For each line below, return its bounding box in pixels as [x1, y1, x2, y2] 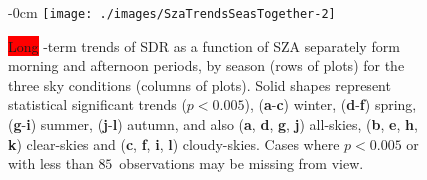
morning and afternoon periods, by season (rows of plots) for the [8, 55, 405, 76]
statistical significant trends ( [8, 94, 187, 115]
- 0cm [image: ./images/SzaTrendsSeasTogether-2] [8, 2, 336, 22]
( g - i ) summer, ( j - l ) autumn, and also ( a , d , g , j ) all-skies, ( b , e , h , [8, 114, 418, 135]
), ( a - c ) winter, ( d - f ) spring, [244, 94, 417, 115]
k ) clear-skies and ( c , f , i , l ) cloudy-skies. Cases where [8, 133, 340, 154]
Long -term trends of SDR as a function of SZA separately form [8, 35, 400, 56]
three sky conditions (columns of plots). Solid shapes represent [8, 74, 391, 95]
